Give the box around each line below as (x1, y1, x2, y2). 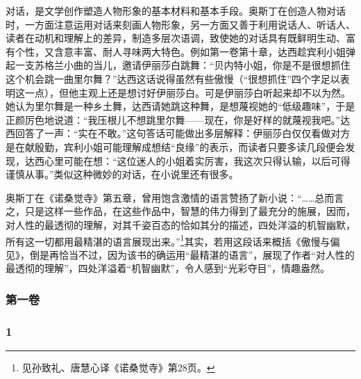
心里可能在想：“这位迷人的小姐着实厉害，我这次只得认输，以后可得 (44, 153, 351, 168)
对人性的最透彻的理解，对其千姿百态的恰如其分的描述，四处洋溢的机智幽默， (6, 217, 355, 232)
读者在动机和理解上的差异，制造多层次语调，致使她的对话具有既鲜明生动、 (6, 31, 346, 45)
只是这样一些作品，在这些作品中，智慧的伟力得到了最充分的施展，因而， (24, 204, 355, 218)
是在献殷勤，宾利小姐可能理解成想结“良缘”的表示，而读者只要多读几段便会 (6, 139, 346, 154)
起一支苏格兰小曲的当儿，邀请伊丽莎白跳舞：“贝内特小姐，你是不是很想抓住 (6, 58, 351, 72)
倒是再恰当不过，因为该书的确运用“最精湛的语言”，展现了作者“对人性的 (29, 247, 355, 261)
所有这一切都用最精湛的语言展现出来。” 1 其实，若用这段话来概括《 (6, 232, 301, 248)
